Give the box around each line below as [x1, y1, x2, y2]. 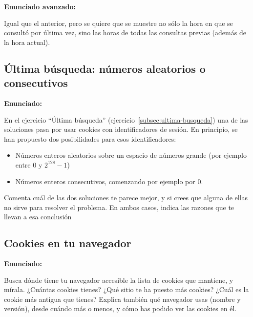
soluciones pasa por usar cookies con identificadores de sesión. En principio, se [4, 124, 238, 134]
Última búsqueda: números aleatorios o [4, 61, 206, 76]
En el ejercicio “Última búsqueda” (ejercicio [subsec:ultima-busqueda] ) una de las [4, 114, 248, 125]
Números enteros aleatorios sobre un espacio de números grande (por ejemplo [15, 150, 247, 160]
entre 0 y [15, 159, 42, 169]
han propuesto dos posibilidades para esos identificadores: [4, 133, 176, 144]
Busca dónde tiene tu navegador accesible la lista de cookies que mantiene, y [4, 275, 233, 285]
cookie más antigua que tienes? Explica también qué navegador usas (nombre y [4, 294, 241, 304]
